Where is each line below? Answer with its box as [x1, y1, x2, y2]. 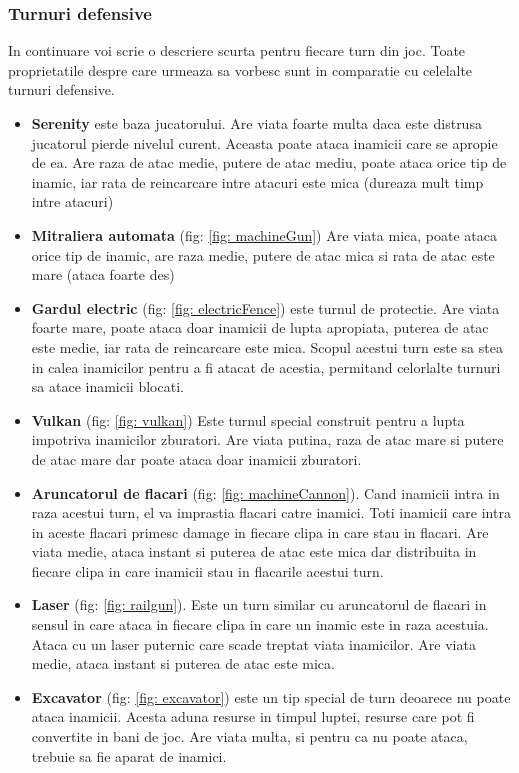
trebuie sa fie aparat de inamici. [31, 745, 227, 766]
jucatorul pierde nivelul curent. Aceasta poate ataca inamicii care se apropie [31, 132, 498, 153]
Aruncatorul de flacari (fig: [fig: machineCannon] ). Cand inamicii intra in [31, 482, 500, 503]
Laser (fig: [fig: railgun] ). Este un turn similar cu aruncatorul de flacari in [31, 594, 487, 615]
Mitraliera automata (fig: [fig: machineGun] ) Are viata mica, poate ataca [31, 224, 497, 245]
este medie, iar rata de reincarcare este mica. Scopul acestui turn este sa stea [31, 336, 503, 357]
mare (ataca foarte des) [31, 264, 175, 285]
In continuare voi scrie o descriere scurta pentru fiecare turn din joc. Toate [8, 40, 466, 61]
